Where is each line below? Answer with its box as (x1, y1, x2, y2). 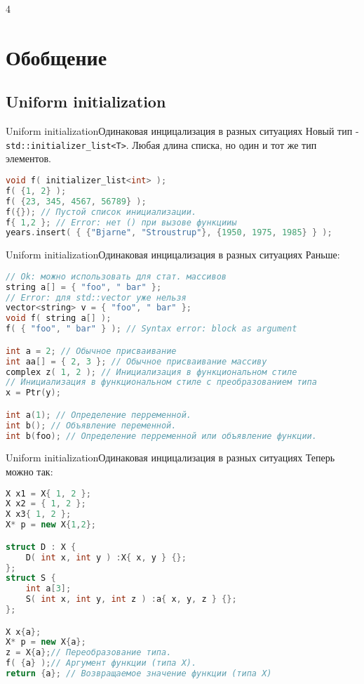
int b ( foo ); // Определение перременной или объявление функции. (6, 430, 317, 441)
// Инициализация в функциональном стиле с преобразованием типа (6, 377, 317, 388)
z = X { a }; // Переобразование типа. (6, 647, 172, 658)
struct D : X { (6, 541, 76, 552)
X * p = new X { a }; (6, 637, 86, 647)
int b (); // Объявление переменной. (6, 420, 177, 430)
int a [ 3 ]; (25, 584, 72, 594)
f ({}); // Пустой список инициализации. (6, 206, 197, 217)
